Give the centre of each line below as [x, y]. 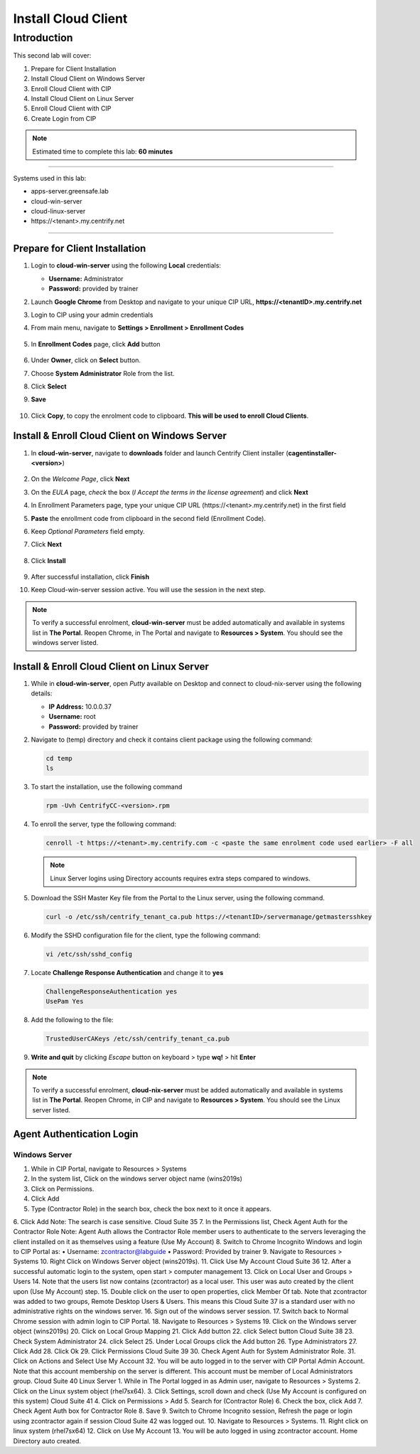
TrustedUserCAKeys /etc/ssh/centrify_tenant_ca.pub [138, 1039]
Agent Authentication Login [76, 1134]
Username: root [72, 717]
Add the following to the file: [72, 1020]
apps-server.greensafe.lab [70, 191]
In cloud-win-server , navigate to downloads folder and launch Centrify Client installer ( [160, 453]
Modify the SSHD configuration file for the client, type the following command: [146, 935]
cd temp [59, 758]
